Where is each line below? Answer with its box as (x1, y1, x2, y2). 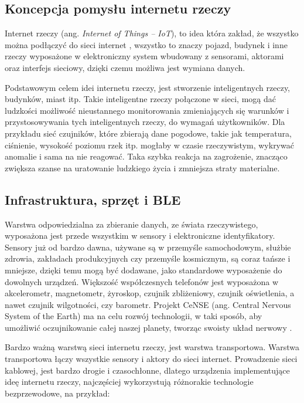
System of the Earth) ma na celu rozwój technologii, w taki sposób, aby (5, 310, 262, 322)
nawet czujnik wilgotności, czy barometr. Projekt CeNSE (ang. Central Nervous (5, 298, 291, 310)
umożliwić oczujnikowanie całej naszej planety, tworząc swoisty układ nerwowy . (5, 321, 292, 333)
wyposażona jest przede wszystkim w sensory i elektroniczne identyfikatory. (5, 229, 275, 242)
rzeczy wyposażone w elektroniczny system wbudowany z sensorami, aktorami (5, 50, 284, 62)
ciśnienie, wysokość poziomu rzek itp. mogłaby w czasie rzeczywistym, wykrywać (5, 138, 294, 151)
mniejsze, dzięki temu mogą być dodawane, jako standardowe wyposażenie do (5, 263, 282, 276)
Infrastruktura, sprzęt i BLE (5, 190, 181, 208)
